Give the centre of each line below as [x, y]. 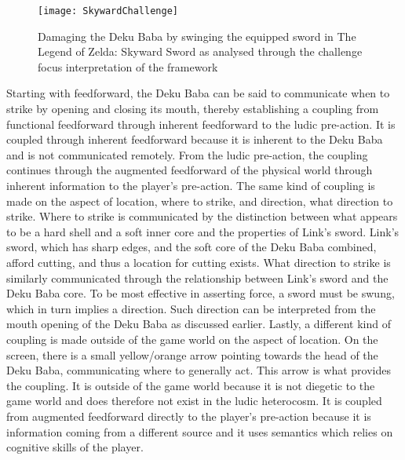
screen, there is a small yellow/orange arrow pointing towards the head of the [192, 354]
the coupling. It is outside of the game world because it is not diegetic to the [191, 385]
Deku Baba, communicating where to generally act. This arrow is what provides [199, 370]
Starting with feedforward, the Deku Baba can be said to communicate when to [198, 93]
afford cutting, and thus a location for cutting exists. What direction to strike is [199, 262]
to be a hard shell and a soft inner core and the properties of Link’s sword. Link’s [203, 231]
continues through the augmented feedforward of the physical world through [190, 170]
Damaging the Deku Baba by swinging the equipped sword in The [197, 36]
